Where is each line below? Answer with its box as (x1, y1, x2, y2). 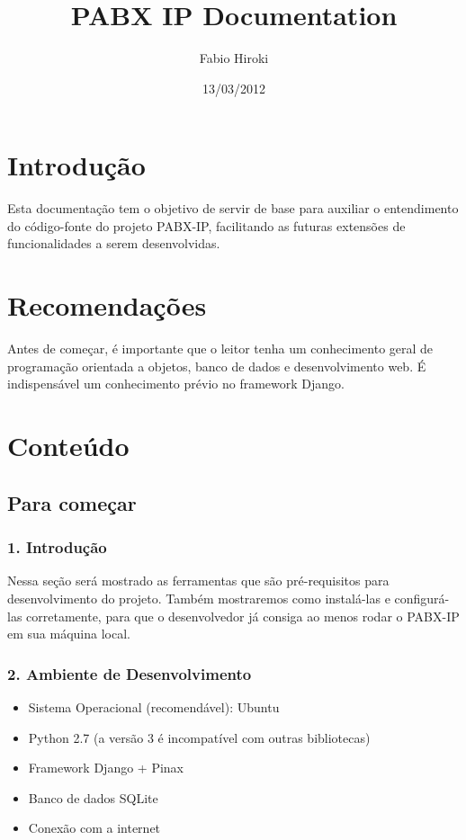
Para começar (7, 488, 137, 516)
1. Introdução (7, 536, 107, 559)
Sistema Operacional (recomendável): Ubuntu (28, 697, 280, 716)
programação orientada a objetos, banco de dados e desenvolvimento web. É (7, 356, 426, 375)
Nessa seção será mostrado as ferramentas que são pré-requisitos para (7, 571, 390, 590)
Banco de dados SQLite (28, 788, 158, 807)
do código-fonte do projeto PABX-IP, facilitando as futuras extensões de (7, 216, 406, 235)
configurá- (394, 588, 450, 607)
